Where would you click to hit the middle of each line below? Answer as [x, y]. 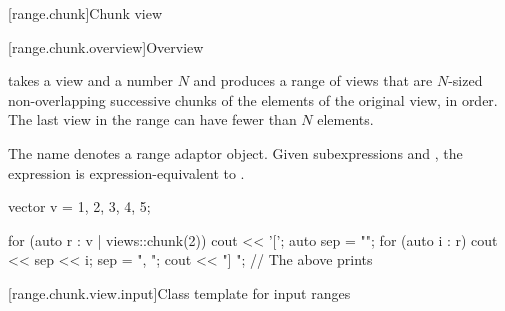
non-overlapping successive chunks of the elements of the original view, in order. [253, 99]
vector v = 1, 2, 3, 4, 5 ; [79, 206]
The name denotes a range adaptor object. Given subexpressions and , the [235, 152]
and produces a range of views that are [313, 80]
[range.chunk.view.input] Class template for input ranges [179, 292]
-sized [465, 80]
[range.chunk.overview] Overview [106, 46]
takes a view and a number [90, 80]
